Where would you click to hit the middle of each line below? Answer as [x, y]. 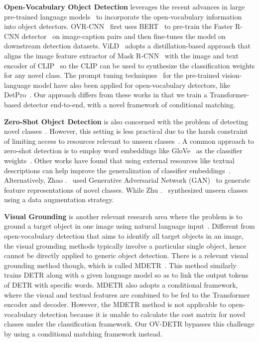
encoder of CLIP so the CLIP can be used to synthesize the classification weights [129, 65]
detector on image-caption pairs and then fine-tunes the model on [124, 36]
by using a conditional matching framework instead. [83, 334]
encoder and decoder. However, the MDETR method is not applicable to [115, 304]
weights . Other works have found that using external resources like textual [119, 160]
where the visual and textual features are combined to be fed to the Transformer [127, 294]
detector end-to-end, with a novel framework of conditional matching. [129, 104]
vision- [232, 75]
